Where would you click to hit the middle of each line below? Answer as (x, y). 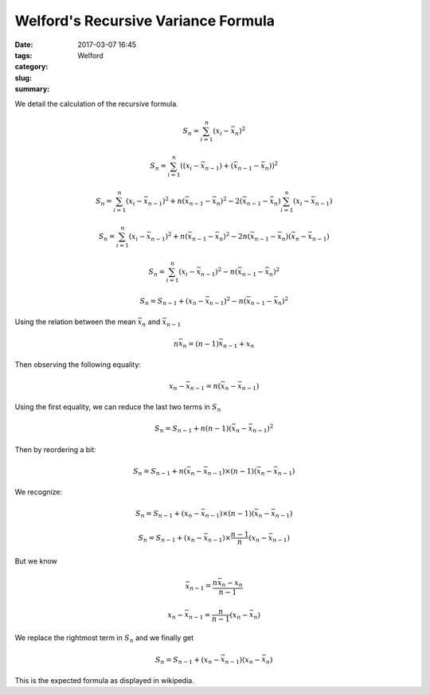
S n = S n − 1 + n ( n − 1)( (193, 429)
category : (31, 67)
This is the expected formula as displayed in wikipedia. (104, 680)
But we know (36, 561)
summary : (32, 89)
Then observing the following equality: (78, 364)
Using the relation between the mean (75, 322)
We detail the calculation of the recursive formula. (96, 103)
